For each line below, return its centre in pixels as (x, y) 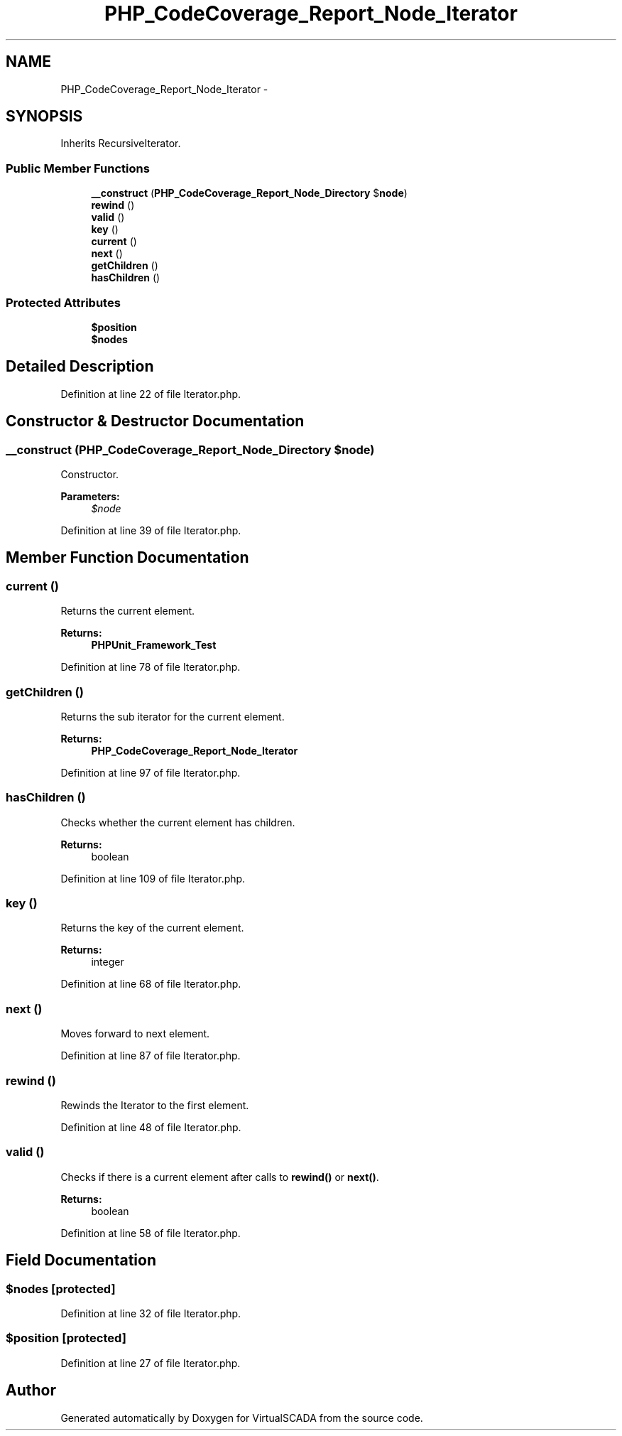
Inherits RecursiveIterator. (121, 144)
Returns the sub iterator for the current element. (173, 716)
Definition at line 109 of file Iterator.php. (153, 878)
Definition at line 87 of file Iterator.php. (151, 1056)
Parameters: (90, 496)
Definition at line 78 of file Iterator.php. (151, 667)
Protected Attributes (63, 302)
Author (31, 1391)
